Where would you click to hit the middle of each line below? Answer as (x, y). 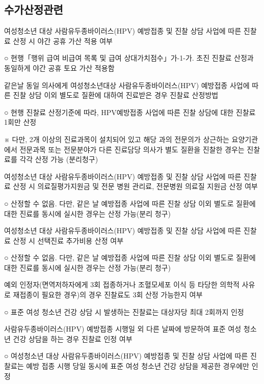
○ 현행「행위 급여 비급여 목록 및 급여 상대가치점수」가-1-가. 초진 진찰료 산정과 (129, 58)
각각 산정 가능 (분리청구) (59, 159)
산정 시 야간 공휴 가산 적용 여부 (63, 40)
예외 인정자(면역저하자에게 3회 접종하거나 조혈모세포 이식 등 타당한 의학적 (122, 284)
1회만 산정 (20, 122)
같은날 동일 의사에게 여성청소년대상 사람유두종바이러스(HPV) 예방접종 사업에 (127, 85)
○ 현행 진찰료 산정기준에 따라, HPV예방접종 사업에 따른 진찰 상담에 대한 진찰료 (130, 112)
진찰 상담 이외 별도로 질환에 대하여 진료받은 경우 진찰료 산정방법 (116, 95)
